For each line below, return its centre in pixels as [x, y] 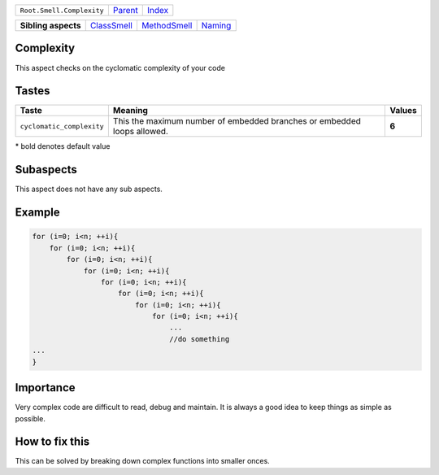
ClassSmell [111, 26]
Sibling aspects [50, 26]
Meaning [130, 111]
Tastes [33, 91]
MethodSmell [167, 26]
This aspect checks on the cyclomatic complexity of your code [120, 68]
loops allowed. [140, 132]
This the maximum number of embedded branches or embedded [237, 121]
